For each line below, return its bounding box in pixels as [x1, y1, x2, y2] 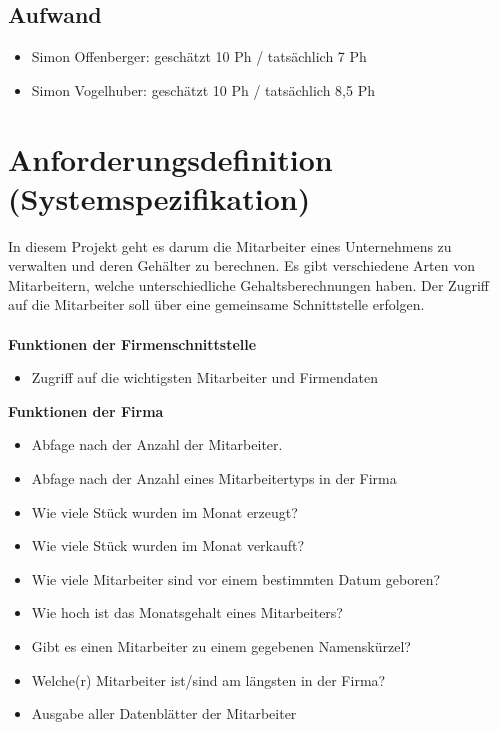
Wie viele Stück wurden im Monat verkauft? [31, 535, 305, 556]
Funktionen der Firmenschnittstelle [8, 333, 257, 354]
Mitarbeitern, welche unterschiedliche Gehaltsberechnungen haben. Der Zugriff [8, 274, 489, 295]
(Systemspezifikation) [8, 177, 311, 218]
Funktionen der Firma [8, 400, 164, 421]
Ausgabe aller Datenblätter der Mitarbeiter [31, 703, 297, 724]
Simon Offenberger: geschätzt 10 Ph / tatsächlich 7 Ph [31, 46, 367, 67]
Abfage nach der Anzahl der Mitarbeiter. [31, 434, 283, 455]
